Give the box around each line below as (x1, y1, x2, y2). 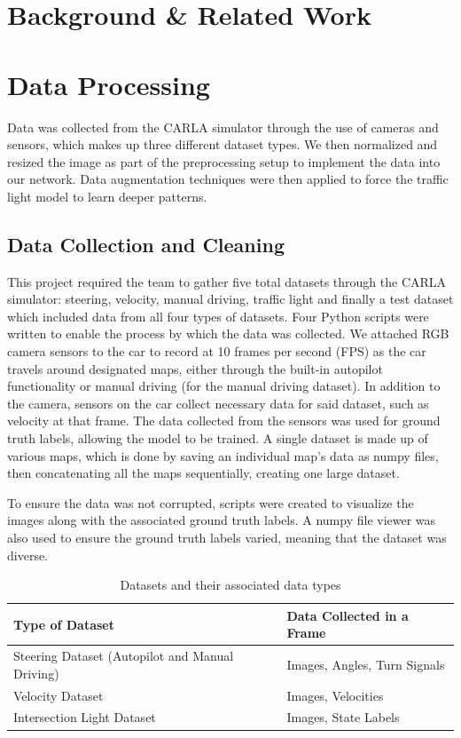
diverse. (7, 545, 49, 564)
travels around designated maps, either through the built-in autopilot (7, 359, 383, 377)
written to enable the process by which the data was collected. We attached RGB (7, 324, 449, 343)
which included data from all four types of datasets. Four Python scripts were (7, 306, 429, 325)
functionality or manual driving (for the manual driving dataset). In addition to (7, 377, 441, 395)
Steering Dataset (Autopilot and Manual (13, 647, 234, 665)
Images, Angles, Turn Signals (286, 655, 445, 673)
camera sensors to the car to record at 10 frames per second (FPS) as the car (7, 342, 426, 361)
